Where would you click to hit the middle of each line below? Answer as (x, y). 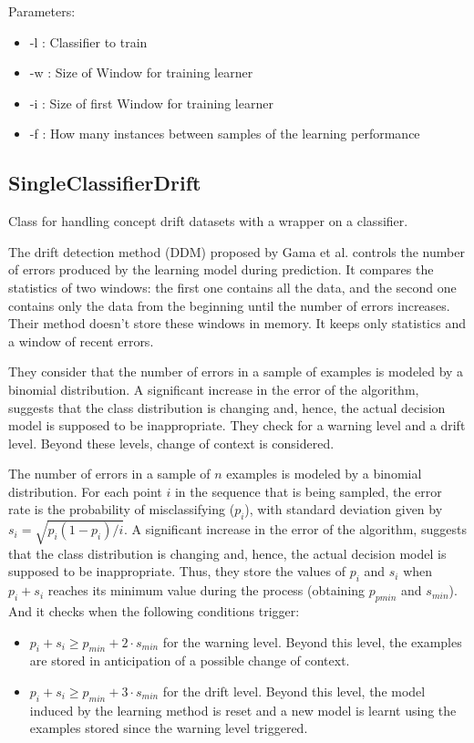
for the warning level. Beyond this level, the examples (312, 641)
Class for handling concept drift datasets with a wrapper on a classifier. (208, 221)
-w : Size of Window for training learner (141, 72)
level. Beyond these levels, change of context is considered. (171, 443)
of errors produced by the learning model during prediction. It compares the (221, 269)
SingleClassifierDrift (105, 183)
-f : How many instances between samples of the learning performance (225, 134)
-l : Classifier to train (88, 41)
